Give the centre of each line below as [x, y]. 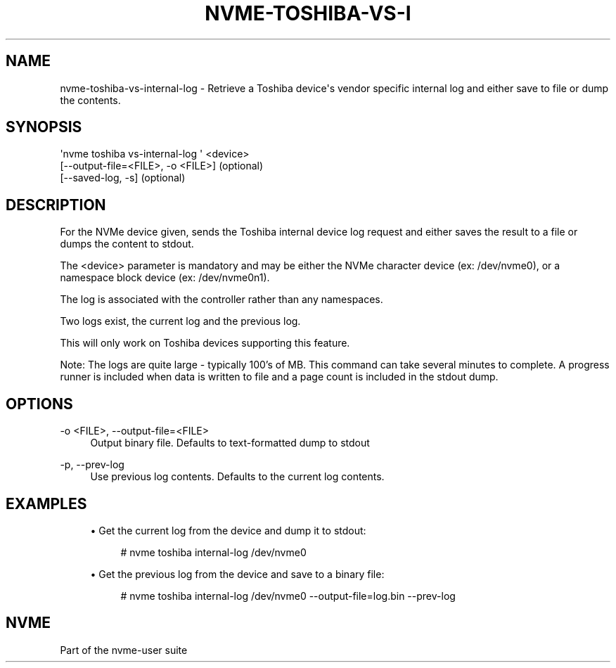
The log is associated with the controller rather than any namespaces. [222, 300]
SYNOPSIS [44, 127]
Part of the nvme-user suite [124, 650]
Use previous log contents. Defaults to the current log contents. [237, 477]
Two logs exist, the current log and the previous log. [180, 321]
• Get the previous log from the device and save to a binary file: [237, 574]
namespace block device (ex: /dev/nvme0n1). [165, 278]
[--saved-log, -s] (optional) [123, 178]
